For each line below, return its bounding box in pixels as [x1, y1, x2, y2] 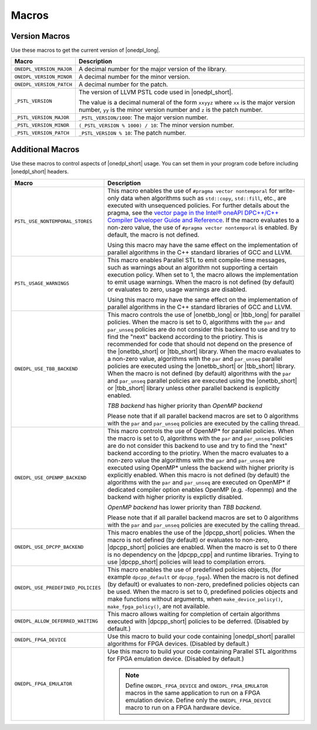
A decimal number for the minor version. [78, 73, 190, 81]
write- [278, 187, 296, 195]
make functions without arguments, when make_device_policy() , [107, 594, 283, 603]
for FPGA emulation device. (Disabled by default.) [107, 654, 244, 663]
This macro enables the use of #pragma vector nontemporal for [107, 187, 277, 195]
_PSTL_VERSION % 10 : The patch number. [78, 129, 187, 137]
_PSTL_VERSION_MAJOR [14, 114, 70, 120]
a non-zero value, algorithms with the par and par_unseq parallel [107, 354, 283, 363]
